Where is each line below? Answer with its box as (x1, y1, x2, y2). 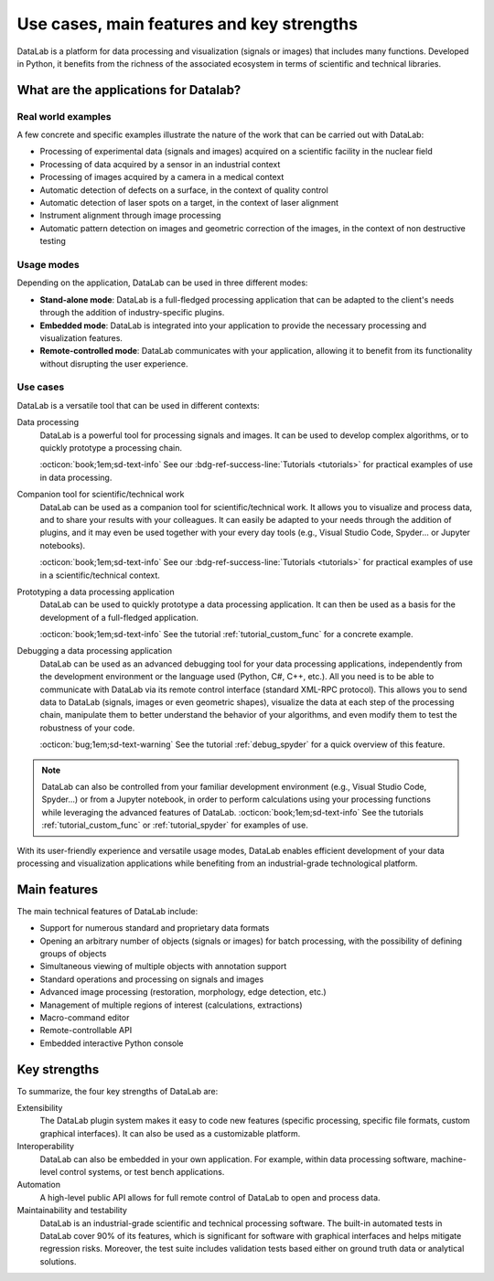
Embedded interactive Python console (39, 1038, 184, 1049)
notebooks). (39, 539, 86, 550)
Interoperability (16, 1141, 75, 1152)
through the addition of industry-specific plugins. (39, 307, 225, 318)
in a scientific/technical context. (39, 570, 160, 581)
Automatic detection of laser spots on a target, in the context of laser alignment (39, 197, 338, 208)
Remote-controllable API (39, 1025, 133, 1036)
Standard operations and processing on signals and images (39, 974, 264, 985)
